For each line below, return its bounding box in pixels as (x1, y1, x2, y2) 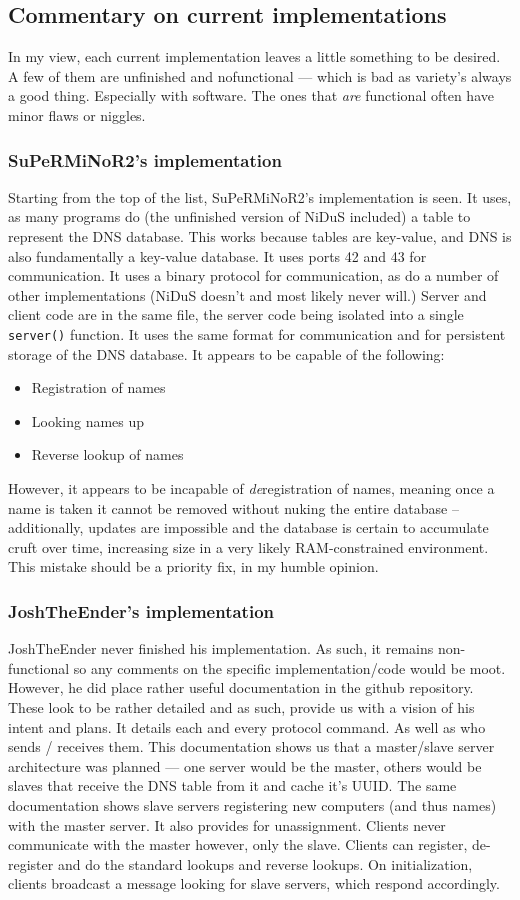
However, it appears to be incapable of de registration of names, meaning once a (8, 477, 495, 498)
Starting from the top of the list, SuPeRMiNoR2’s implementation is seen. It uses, (8, 186, 512, 207)
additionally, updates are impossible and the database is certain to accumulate (8, 517, 489, 538)
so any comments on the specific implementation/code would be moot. (73, 657, 506, 678)
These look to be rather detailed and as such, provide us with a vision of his (8, 696, 475, 717)
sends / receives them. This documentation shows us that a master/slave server (8, 736, 495, 757)
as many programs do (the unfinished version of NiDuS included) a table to (8, 206, 471, 227)
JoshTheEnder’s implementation (8, 598, 274, 623)
